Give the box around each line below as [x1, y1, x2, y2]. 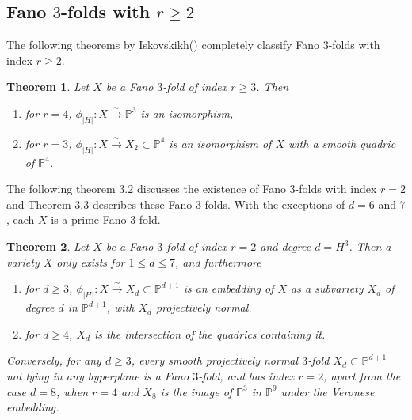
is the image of [160, 383, 233, 399]
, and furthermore [175, 253, 261, 270]
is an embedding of [183, 280, 274, 297]
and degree [260, 238, 311, 255]
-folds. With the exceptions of [200, 195, 345, 212]
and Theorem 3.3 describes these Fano [6, 195, 193, 212]
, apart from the [323, 367, 401, 384]
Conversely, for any [6, 352, 101, 369]
